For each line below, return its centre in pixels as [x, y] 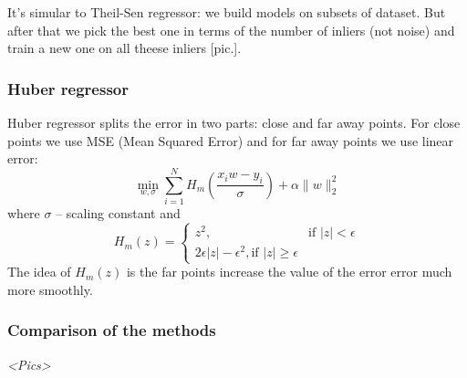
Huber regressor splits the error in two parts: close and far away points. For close [234, 122]
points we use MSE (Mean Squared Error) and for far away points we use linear [231, 140]
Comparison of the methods [112, 330]
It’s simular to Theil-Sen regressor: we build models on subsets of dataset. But [227, 12]
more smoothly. [50, 289]
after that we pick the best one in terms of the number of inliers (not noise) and [231, 30]
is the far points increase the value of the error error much [289, 272]
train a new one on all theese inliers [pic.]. [125, 48]
